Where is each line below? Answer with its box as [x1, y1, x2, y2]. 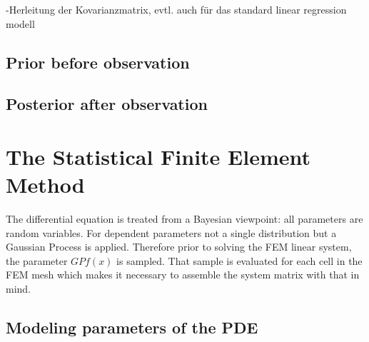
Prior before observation [6, 51, 190, 73]
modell [6, 16, 35, 31]
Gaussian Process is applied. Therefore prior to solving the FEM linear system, [6, 239, 352, 254]
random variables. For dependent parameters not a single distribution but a [6, 225, 337, 240]
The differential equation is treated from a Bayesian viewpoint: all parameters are [6, 211, 363, 226]
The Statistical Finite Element [6, 141, 311, 171]
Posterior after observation [6, 93, 208, 115]
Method [6, 170, 85, 199]
